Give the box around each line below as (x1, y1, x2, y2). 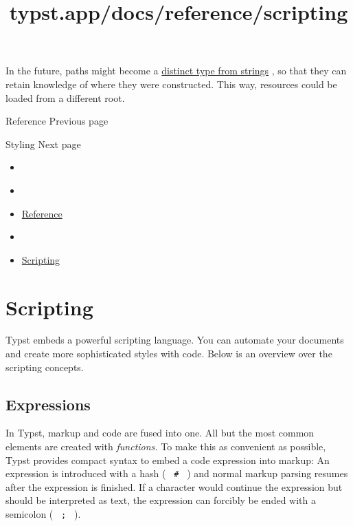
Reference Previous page (5, 114, 109, 128)
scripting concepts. (5, 359, 84, 374)
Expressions (5, 393, 91, 414)
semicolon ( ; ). (5, 507, 81, 521)
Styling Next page (5, 136, 81, 151)
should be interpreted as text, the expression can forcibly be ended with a (5, 493, 316, 507)
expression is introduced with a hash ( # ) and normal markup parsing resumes (5, 466, 348, 481)
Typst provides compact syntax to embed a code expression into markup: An (5, 452, 330, 467)
